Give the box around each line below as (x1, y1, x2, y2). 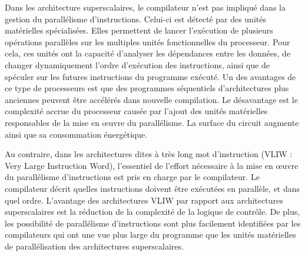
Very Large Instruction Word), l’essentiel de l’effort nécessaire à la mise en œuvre (5, 159, 299, 171)
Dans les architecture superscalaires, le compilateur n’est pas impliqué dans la (5, 1, 286, 13)
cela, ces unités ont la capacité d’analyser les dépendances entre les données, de (5, 47, 291, 59)
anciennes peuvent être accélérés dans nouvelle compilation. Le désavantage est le (5, 93, 298, 105)
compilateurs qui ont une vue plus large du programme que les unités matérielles (5, 228, 296, 241)
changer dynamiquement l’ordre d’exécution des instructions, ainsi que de (5, 58, 270, 71)
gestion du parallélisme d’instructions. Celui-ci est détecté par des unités (5, 12, 266, 25)
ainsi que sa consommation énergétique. (5, 128, 148, 140)
